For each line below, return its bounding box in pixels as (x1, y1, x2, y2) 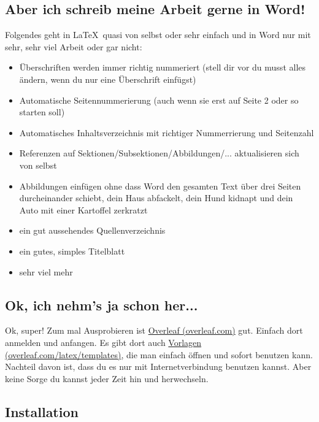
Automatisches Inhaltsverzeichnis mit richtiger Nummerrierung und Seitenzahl (19, 126, 314, 139)
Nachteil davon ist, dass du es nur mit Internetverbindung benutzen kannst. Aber (5, 360, 312, 373)
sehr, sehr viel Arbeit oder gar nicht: (5, 40, 142, 53)
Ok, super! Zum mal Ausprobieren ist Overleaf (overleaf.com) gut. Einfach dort (5, 324, 303, 337)
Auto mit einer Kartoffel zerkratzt (19, 203, 148, 216)
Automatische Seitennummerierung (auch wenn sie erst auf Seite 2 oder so (19, 93, 299, 106)
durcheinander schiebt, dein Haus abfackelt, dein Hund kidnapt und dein (19, 191, 293, 204)
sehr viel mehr (19, 265, 73, 278)
